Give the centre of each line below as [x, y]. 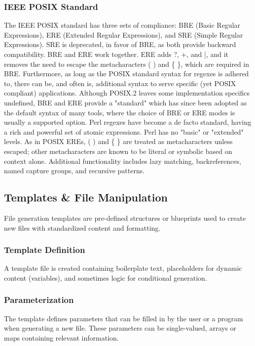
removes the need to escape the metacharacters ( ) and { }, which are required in [127, 64]
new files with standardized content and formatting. [82, 227]
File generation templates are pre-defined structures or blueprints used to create [125, 218]
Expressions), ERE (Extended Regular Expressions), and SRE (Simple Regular [124, 34]
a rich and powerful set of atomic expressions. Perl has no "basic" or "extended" [124, 131]
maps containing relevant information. [61, 337]
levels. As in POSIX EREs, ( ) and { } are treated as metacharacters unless [118, 141]
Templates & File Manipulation [86, 197]
